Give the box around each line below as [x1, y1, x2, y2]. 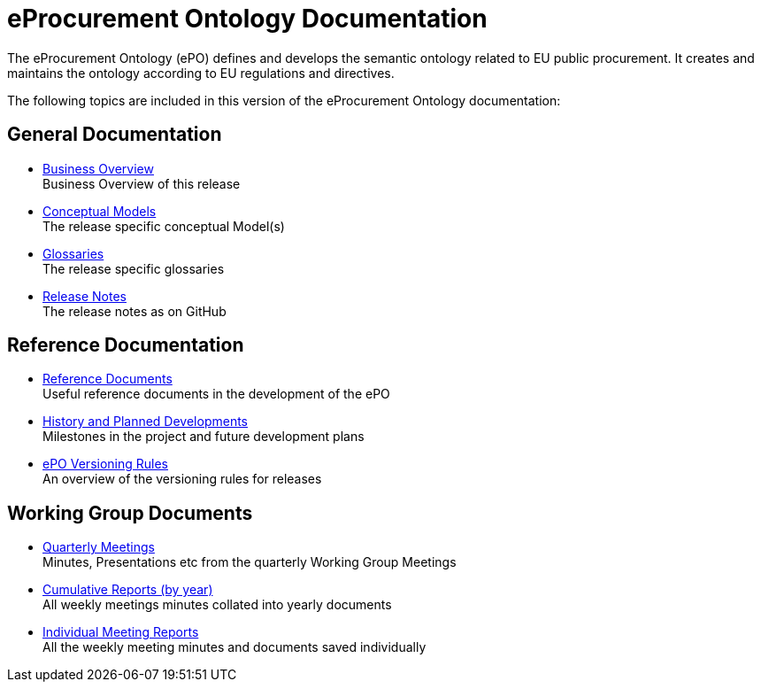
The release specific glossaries [42, 260, 225, 276]
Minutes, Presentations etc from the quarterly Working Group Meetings [42, 554, 457, 570]
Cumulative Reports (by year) [42, 582, 213, 598]
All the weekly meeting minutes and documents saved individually [42, 639, 427, 655]
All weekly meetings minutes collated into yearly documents [42, 597, 392, 613]
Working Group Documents [7, 501, 253, 524]
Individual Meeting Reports [42, 624, 199, 640]
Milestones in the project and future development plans [42, 429, 365, 445]
